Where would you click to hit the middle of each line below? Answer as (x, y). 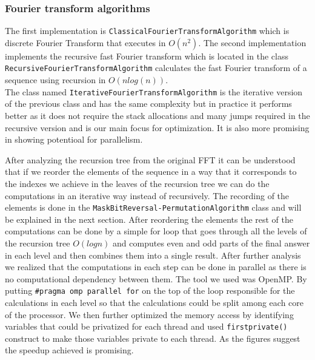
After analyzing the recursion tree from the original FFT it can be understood (150, 159)
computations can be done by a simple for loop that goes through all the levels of (156, 231)
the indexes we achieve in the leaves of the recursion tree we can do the (137, 183)
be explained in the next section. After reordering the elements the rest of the (149, 219)
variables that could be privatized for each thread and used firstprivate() (146, 326)
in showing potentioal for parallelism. (74, 139)
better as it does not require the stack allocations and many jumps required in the (157, 115)
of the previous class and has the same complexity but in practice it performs (148, 104)
